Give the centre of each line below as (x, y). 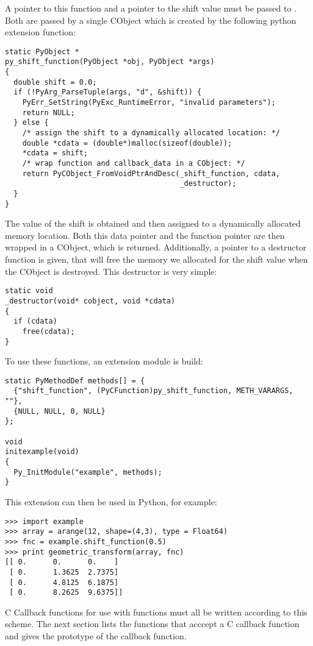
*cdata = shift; (55, 153)
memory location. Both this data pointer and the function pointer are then (145, 235)
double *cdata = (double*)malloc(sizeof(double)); (127, 143)
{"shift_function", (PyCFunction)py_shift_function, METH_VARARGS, (153, 391)
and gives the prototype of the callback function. (96, 636)
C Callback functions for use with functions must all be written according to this (156, 612)
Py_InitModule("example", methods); (88, 472)
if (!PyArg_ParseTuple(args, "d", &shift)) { (108, 92)
